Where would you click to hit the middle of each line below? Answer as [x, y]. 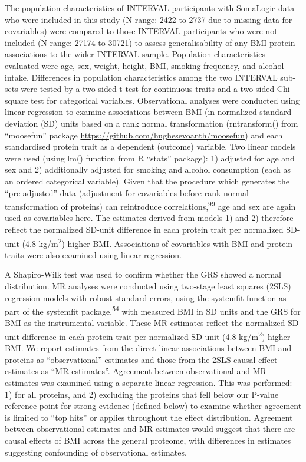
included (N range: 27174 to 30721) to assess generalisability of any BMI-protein [150, 42]
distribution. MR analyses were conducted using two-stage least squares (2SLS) [148, 286]
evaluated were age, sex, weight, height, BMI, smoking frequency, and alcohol [144, 65]
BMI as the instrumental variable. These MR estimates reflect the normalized [145, 323]
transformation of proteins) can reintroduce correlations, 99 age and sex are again [150, 205]
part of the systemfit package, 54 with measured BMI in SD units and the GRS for [153, 310]
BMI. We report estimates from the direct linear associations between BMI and [148, 348]
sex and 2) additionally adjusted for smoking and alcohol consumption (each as [148, 169]
